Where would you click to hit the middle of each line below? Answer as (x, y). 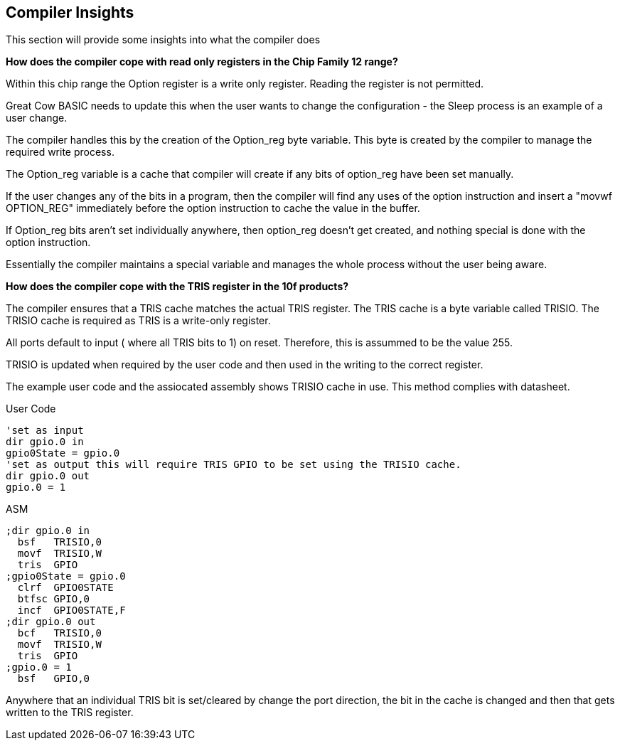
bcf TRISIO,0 (59, 633)
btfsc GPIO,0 (54, 599)
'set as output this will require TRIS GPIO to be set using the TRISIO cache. (234, 465)
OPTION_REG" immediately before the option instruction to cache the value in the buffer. (213, 208)
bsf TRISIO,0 (59, 542)
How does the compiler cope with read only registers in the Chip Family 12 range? (202, 62)
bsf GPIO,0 (54, 679)
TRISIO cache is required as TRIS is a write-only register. (138, 321)
